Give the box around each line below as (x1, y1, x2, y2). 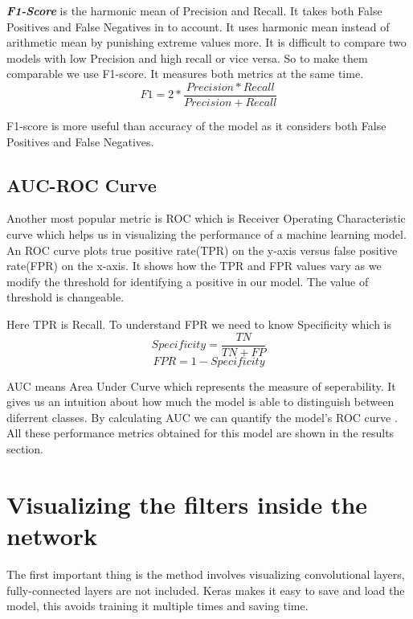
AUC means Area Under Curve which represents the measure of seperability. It (6, 377, 396, 394)
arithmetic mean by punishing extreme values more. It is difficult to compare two (6, 34, 407, 51)
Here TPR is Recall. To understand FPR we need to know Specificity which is (6, 315, 391, 332)
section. (6, 441, 43, 457)
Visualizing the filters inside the (6, 487, 368, 520)
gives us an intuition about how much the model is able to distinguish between (6, 393, 395, 410)
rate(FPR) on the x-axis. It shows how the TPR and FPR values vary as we (6, 257, 382, 274)
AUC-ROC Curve (6, 172, 157, 197)
